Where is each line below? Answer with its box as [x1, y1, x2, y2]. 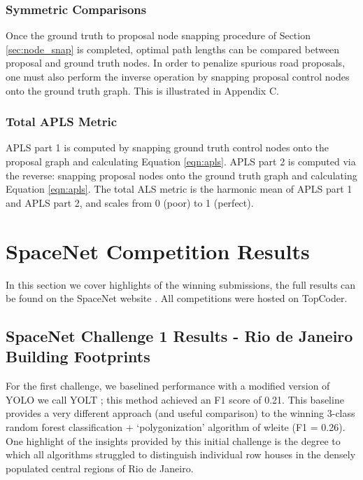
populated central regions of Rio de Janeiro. [6, 460, 194, 475]
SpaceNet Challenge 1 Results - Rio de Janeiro [6, 325, 353, 347]
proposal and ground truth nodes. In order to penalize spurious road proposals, [6, 55, 346, 70]
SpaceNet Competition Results [6, 236, 310, 265]
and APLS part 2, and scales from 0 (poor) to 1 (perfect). [6, 195, 254, 210]
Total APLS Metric [6, 113, 118, 130]
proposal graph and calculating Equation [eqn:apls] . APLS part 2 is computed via [6, 154, 356, 168]
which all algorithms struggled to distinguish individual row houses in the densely [6, 447, 356, 462]
